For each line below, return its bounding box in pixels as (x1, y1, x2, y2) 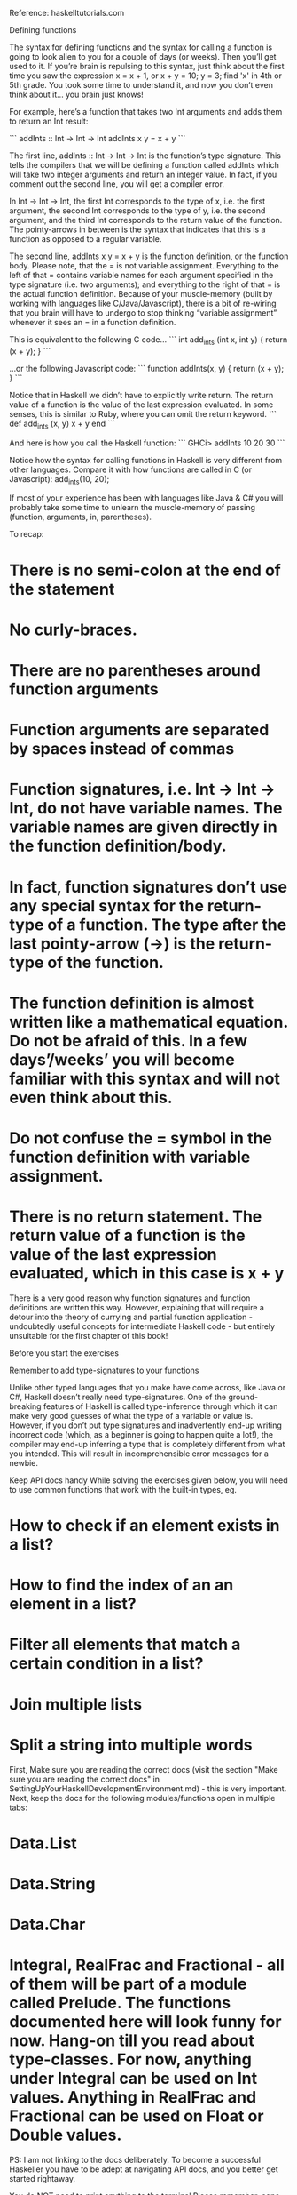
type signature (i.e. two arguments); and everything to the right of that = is (9, 279, 281, 290)
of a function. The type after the (47, 915, 287, 934)
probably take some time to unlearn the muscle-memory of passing (9, 502, 255, 513)
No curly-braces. (9, 620, 137, 639)
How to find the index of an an (9, 1575, 234, 1595)
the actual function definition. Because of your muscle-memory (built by (9, 289, 273, 299)
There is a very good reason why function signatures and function (9, 1293, 251, 1303)
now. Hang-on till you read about (9, 2031, 254, 2051)
